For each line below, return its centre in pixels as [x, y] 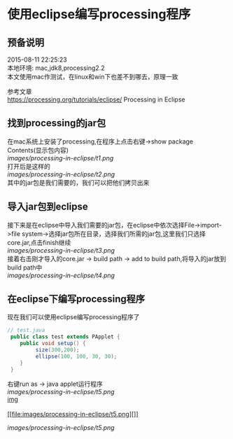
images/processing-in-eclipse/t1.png [61, 158]
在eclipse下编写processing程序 [76, 299]
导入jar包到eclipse [48, 207]
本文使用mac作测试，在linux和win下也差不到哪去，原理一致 [93, 77]
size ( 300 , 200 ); [57, 350]
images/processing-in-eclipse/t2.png [61, 174]
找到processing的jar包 [57, 123]
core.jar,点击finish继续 [39, 242]
